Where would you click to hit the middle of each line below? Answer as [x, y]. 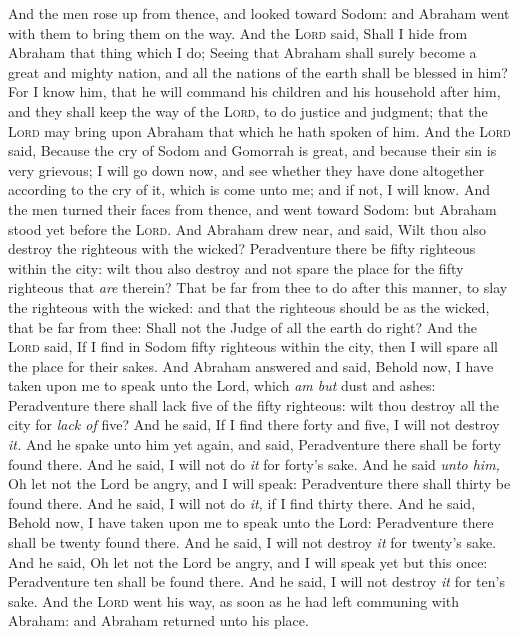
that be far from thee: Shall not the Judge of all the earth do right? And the [242, 326]
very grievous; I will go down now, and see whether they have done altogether [246, 169]
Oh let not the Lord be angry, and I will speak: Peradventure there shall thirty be [259, 483]
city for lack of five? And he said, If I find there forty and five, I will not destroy [254, 424]
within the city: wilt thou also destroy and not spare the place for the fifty [236, 267]
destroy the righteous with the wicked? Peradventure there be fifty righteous [242, 248]
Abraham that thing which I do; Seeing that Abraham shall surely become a [242, 52]
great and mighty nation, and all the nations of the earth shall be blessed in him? [258, 71]
